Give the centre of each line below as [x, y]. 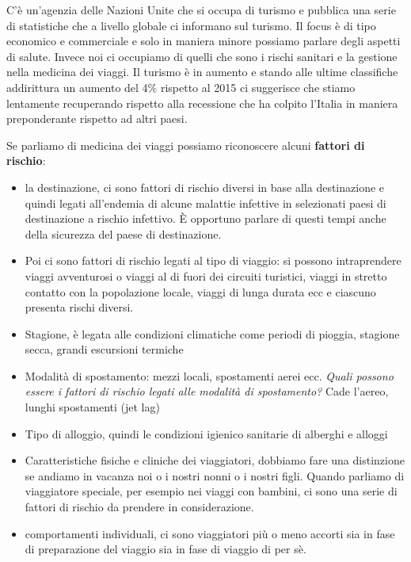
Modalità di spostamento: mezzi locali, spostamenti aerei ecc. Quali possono [209, 375]
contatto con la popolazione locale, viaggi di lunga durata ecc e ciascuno [200, 291]
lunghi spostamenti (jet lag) [92, 407]
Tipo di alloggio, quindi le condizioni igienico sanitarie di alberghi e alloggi [206, 433]
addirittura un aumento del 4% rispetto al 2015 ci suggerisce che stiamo [181, 87]
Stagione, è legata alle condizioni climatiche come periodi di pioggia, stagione [212, 333]
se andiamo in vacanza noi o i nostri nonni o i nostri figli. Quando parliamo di [215, 475]
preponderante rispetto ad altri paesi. [97, 119]
